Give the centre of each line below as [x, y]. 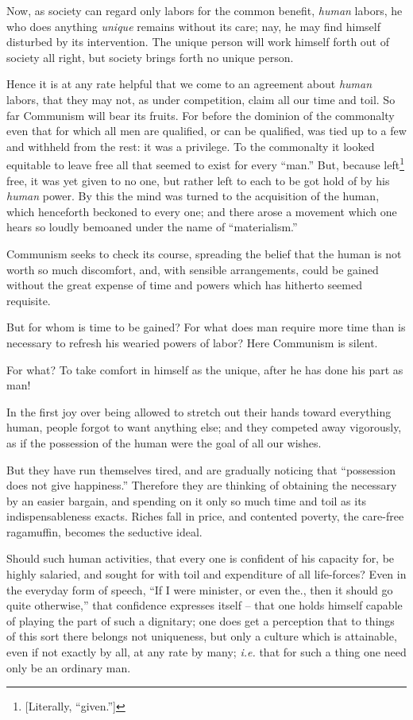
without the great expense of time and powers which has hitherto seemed [184, 285]
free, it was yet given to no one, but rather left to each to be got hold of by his [198, 180]
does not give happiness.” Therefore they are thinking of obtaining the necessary [202, 485]
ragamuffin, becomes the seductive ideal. [104, 531]
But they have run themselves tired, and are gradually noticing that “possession [201, 469]
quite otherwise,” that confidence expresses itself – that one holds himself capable [205, 605]
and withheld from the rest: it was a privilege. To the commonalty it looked [191, 146]
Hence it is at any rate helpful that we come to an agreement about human [189, 84]
